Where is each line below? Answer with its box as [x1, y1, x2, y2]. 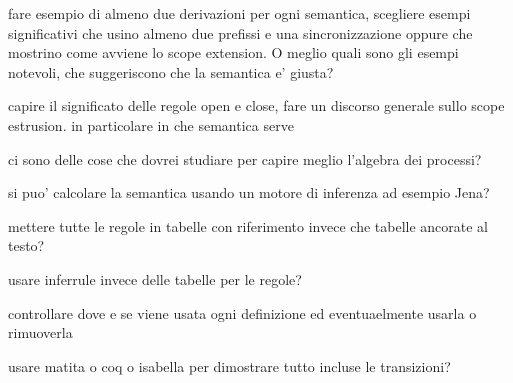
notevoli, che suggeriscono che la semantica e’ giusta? [8, 61, 334, 82]
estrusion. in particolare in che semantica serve [8, 114, 294, 135]
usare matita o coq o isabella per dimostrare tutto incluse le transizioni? [8, 355, 451, 376]
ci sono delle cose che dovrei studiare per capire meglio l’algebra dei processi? [8, 148, 482, 169]
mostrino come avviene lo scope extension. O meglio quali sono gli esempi [8, 42, 459, 63]
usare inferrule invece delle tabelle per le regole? [8, 268, 302, 289]
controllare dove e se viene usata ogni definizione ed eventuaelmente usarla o [8, 302, 477, 323]
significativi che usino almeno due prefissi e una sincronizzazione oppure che [8, 22, 473, 43]
